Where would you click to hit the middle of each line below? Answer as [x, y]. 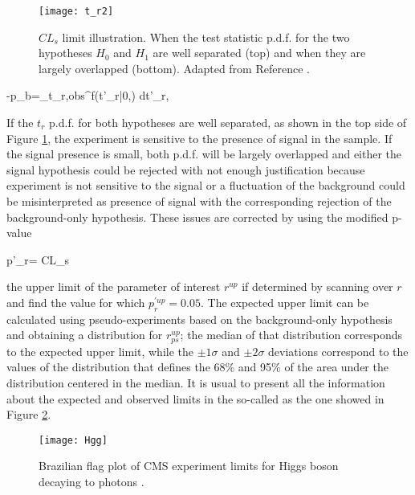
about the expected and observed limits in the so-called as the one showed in [195, 398]
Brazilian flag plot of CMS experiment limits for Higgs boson [189, 466]
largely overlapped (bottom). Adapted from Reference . [174, 68]
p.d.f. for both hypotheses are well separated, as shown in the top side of [228, 123]
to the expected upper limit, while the [100, 351]
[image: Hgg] [73, 440]
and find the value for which [76, 302]
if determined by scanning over [317, 286]
